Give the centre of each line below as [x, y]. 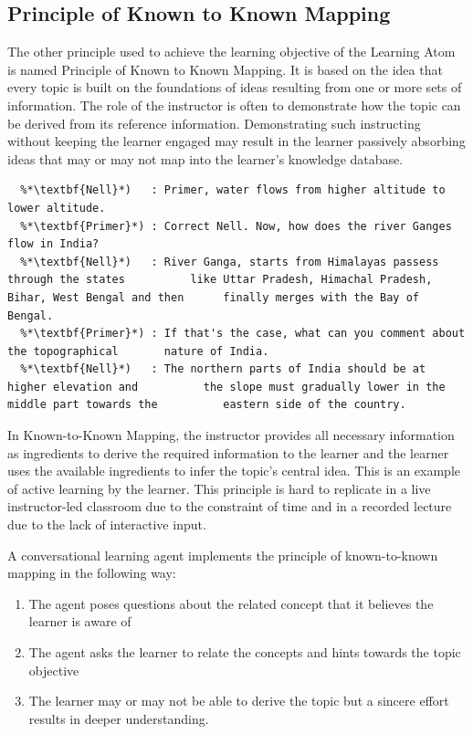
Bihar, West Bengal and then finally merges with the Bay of [214, 297]
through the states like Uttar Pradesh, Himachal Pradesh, [220, 280]
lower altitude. [57, 208]
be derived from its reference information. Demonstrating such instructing [214, 123]
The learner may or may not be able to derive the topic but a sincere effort [239, 701]
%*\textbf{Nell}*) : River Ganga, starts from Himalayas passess [230, 262]
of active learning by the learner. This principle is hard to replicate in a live [219, 488]
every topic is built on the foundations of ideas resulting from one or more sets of [235, 87]
